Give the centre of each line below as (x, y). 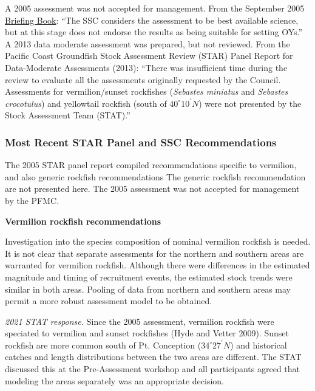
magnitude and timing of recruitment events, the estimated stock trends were (149, 277)
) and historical (259, 345)
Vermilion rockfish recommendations (83, 221)
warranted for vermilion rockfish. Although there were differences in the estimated (157, 265)
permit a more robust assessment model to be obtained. (109, 301)
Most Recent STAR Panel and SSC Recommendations (141, 142)
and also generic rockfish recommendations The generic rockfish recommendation (155, 176)
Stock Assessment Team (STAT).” (68, 115)
